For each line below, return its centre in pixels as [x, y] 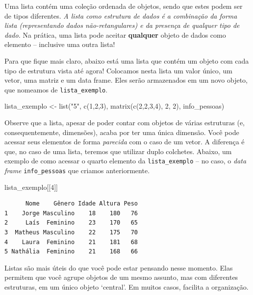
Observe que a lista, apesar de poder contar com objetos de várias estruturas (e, [125, 122]
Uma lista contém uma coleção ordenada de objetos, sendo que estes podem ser [124, 6]
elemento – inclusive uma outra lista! [60, 44]
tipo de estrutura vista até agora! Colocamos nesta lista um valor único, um [118, 70]
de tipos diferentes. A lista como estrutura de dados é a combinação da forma [121, 15]
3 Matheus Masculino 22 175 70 [71, 233]
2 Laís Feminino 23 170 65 [71, 223]
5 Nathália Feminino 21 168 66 [71, 252]
